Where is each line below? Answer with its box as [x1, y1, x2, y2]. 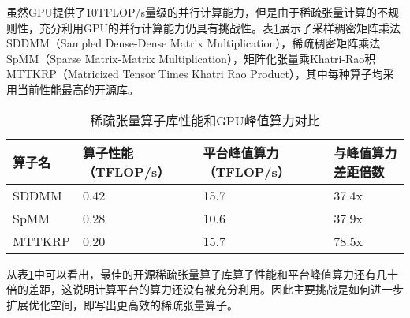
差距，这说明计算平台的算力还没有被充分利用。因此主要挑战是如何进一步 [28, 281, 404, 297]
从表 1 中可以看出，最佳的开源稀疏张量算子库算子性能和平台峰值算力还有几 [6, 265, 387, 282]
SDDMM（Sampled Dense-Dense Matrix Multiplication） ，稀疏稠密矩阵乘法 [6, 35, 381, 51]
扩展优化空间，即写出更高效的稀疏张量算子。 [6, 296, 238, 312]
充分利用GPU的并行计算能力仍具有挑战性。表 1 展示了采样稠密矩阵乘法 [39, 19, 401, 36]
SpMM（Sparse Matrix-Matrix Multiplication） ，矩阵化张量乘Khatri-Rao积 [6, 50, 376, 66]
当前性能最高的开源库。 [17, 80, 139, 97]
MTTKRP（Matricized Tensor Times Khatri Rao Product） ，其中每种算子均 [6, 65, 383, 82]
